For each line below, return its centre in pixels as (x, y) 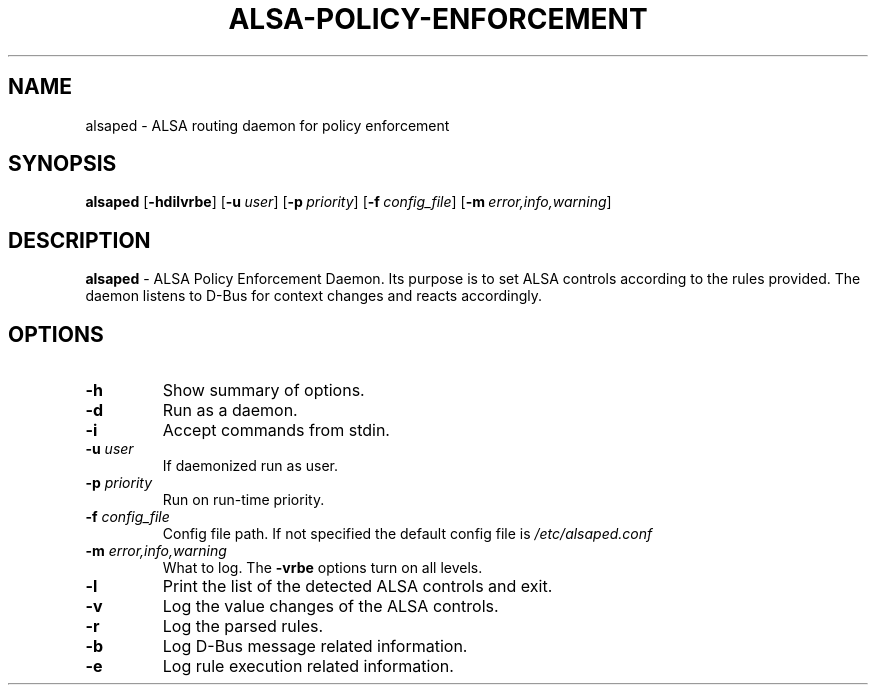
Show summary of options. (263, 390)
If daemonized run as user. (250, 466)
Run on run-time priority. (243, 500)
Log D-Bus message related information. (315, 646)
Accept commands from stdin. (276, 430)
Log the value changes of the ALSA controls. (330, 606)
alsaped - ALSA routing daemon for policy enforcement (267, 125)
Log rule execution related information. (308, 666)
